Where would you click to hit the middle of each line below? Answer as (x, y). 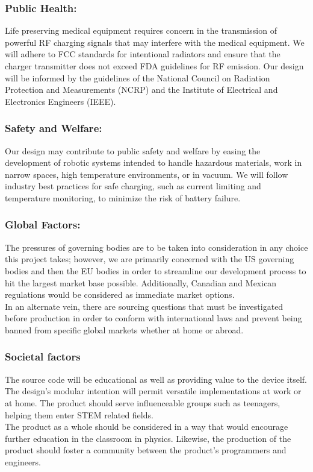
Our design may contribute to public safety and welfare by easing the (133, 150)
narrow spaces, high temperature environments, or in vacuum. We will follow (147, 174)
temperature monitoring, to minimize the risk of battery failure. (123, 197)
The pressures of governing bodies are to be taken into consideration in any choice (156, 247)
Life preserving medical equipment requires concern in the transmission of (141, 30)
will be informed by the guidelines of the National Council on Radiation (138, 77)
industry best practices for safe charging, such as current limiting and (133, 186)
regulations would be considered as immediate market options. (120, 294)
